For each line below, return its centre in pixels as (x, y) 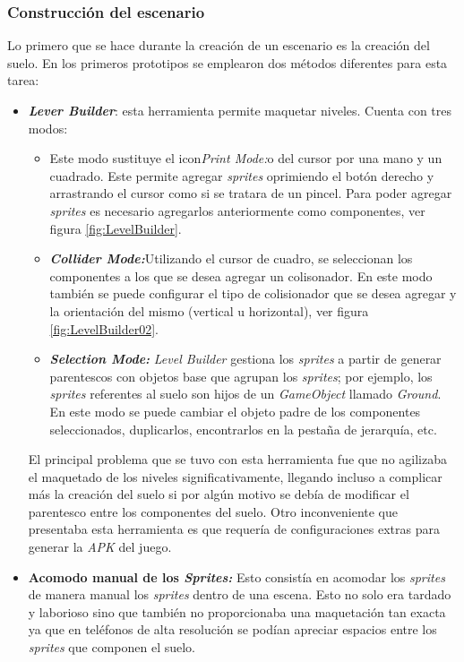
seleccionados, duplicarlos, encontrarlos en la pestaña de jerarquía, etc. (243, 429)
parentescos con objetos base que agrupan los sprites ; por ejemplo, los (241, 376)
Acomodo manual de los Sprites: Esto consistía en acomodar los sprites (236, 576)
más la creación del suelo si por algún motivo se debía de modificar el (219, 494)
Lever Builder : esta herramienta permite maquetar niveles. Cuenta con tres (240, 110)
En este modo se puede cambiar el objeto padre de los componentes (235, 411)
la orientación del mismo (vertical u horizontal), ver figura (209, 310)
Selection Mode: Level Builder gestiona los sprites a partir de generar (245, 359)
